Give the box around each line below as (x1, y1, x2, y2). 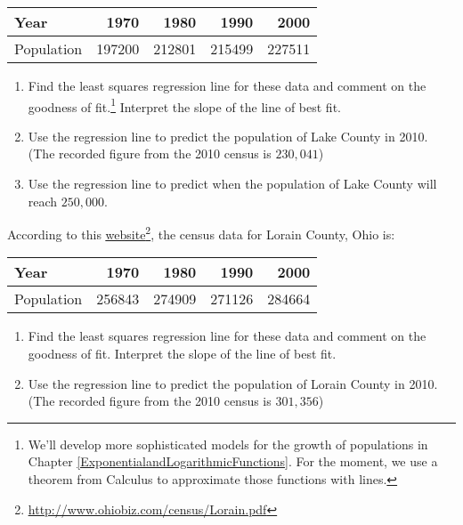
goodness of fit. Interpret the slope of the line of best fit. (28, 344, 337, 363)
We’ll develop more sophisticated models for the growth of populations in (28, 434, 428, 453)
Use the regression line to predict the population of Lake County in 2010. (28, 126, 428, 145)
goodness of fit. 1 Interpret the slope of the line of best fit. (28, 94, 341, 116)
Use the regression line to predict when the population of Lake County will (28, 174, 437, 193)
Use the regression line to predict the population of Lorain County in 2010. (28, 374, 438, 392)
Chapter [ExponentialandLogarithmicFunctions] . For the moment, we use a (28, 452, 438, 471)
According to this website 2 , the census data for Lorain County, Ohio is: (7, 222, 395, 243)
